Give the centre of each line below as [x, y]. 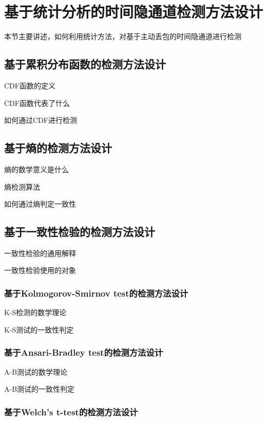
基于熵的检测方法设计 [58, 148]
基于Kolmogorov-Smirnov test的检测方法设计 [96, 293]
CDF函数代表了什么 [37, 103]
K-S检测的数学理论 [35, 312]
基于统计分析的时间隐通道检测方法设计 [134, 12]
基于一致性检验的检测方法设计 [80, 232]
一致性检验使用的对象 [40, 270]
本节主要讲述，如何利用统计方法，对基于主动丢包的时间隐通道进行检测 [123, 36]
